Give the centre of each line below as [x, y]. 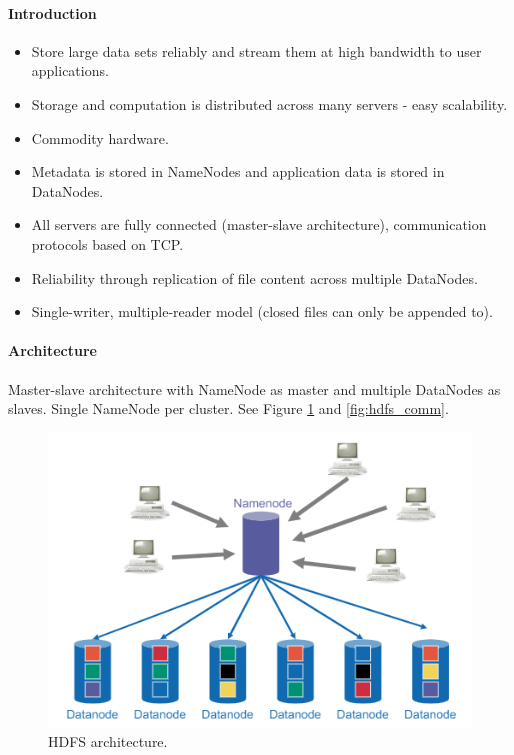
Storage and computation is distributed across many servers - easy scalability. [269, 103]
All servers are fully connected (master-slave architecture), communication [259, 224]
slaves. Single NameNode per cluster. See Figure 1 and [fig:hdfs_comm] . [228, 408]
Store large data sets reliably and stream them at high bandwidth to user [256, 50]
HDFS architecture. [108, 740]
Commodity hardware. [100, 137]
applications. [70, 70]
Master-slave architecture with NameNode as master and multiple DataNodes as [254, 388]
